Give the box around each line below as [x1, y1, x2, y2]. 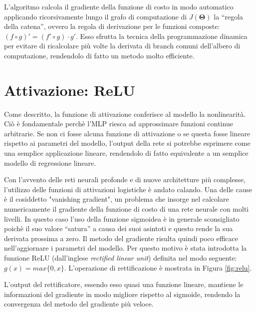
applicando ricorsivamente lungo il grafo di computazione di [4, 11, 187, 21]
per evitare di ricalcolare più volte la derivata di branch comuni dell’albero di [4, 40, 241, 51]
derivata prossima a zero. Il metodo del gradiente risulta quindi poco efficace [4, 233, 239, 243]
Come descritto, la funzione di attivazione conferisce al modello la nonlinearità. [4, 108, 246, 119]
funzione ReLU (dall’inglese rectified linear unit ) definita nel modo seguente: [4, 253, 237, 263]
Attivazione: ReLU [4, 79, 135, 100]
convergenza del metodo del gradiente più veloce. [4, 299, 154, 309]
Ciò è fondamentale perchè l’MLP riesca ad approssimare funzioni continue [4, 118, 233, 129]
